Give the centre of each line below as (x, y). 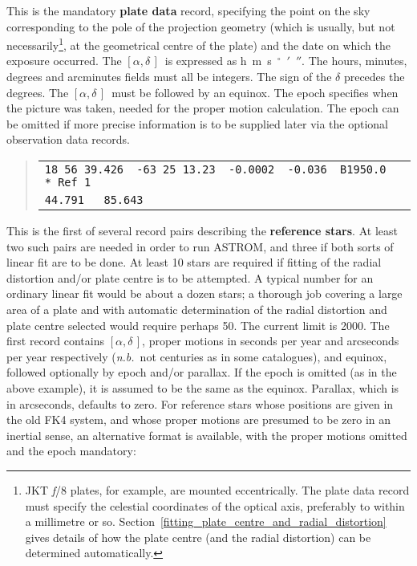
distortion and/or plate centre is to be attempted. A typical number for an (190, 277)
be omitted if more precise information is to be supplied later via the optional (198, 123)
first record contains (55, 341)
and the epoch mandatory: (71, 451)
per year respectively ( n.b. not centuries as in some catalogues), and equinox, (197, 356)
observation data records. (68, 139)
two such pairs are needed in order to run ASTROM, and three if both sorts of (200, 246)
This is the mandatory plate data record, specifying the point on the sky (188, 10)
